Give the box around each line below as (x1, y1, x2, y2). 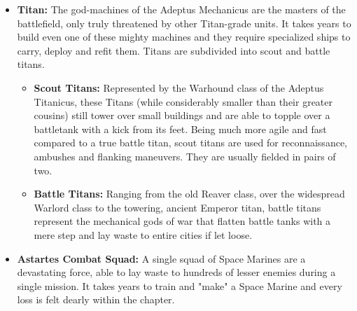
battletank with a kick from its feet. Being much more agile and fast (34, 121, 327, 136)
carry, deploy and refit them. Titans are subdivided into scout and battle (17, 43, 330, 57)
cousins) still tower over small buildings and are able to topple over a (34, 108, 330, 123)
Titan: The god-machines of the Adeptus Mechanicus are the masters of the (17, 2, 346, 16)
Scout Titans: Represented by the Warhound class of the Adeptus (34, 80, 324, 95)
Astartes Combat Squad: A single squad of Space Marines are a (17, 251, 306, 265)
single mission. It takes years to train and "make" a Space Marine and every (17, 278, 342, 293)
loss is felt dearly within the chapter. (17, 292, 175, 307)
